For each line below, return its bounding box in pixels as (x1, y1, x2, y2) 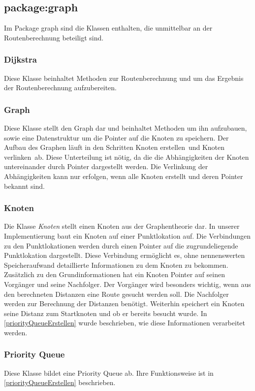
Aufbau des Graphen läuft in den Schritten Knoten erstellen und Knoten (4, 142, 225, 152)
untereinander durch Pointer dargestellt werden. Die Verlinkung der (4, 161, 208, 172)
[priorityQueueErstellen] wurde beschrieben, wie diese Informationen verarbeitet (4, 318, 246, 328)
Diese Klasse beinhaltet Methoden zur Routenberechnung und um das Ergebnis (4, 72, 244, 83)
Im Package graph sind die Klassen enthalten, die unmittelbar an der (4, 23, 213, 33)
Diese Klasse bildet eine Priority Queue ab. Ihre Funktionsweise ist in (4, 367, 214, 378)
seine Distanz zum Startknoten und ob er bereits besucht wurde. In (4, 308, 207, 318)
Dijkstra (4, 53, 37, 66)
